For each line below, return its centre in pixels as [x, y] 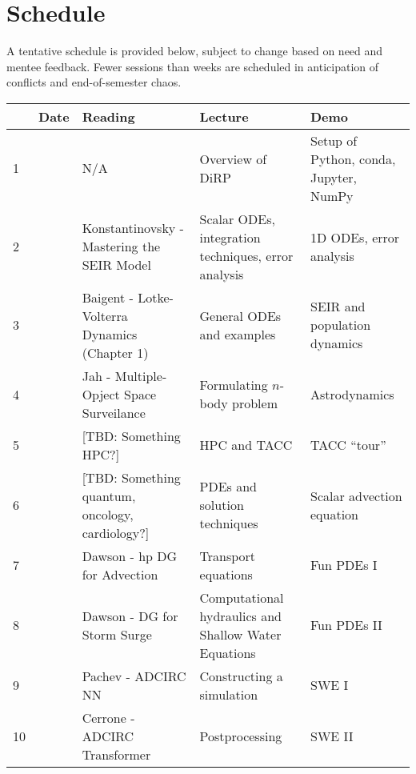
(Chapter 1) [115, 352]
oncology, [108, 514]
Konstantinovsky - [133, 228]
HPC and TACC [246, 445]
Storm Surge [117, 634]
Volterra [105, 315]
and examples [238, 334]
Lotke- [156, 297]
